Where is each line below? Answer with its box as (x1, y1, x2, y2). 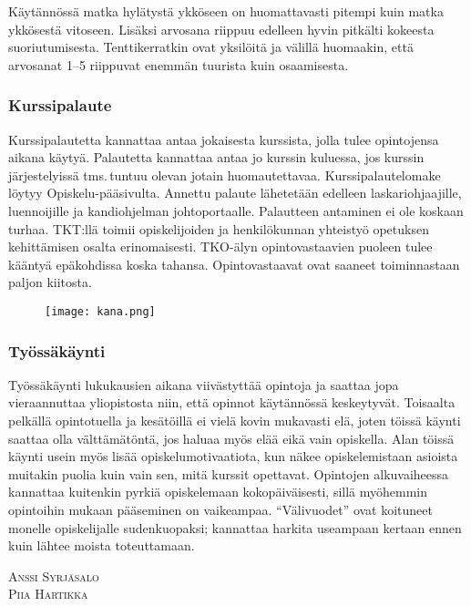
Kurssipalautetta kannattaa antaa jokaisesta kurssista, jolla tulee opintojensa (8, 129, 439, 149)
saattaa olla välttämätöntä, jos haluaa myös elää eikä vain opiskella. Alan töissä (8, 428, 455, 447)
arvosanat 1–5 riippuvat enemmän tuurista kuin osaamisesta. (8, 55, 349, 74)
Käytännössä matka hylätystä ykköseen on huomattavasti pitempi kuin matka (8, 2, 444, 20)
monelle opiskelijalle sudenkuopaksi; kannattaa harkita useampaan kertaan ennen (8, 518, 462, 537)
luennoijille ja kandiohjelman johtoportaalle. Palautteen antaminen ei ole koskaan (8, 200, 464, 220)
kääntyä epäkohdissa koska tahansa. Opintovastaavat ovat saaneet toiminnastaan (8, 254, 460, 273)
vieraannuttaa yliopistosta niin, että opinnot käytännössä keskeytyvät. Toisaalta (8, 393, 456, 412)
